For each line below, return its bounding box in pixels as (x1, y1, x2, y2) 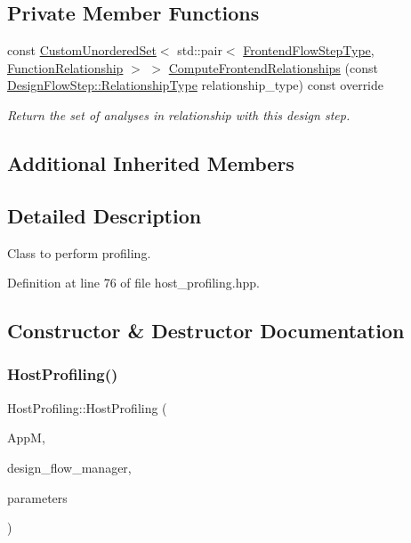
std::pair (177, 41, 222, 60)
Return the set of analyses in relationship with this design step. (7, 105, 351, 124)
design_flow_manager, (7, 458, 132, 476)
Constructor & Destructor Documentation (7, 317, 405, 344)
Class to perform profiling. (7, 243, 151, 262)
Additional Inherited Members (7, 149, 294, 176)
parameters (7, 488, 68, 507)
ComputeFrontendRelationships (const (168, 58, 378, 77)
